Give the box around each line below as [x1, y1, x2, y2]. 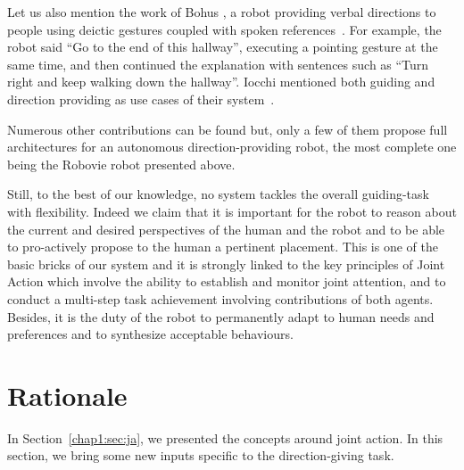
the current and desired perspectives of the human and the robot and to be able [7, 219, 445, 238]
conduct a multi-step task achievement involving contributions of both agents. [7, 289, 434, 308]
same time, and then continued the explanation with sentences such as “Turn [7, 54, 429, 73]
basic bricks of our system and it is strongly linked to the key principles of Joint [7, 254, 445, 273]
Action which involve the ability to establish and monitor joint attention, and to [7, 272, 446, 291]
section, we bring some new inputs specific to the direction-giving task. [7, 446, 394, 465]
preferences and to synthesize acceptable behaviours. [7, 325, 294, 343]
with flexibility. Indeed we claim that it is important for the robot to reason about [7, 202, 457, 220]
